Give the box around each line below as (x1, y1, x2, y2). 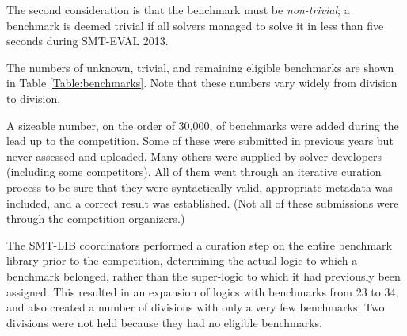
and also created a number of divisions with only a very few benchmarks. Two (6, 299, 385, 315)
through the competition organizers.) (6, 210, 185, 227)
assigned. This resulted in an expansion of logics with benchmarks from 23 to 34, (6, 283, 399, 300)
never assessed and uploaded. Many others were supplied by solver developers (6, 147, 382, 164)
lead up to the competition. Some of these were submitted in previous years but (6, 132, 394, 149)
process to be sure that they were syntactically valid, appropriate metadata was (6, 178, 393, 195)
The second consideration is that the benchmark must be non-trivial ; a (6, 2, 350, 17)
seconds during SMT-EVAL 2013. (6, 32, 169, 49)
